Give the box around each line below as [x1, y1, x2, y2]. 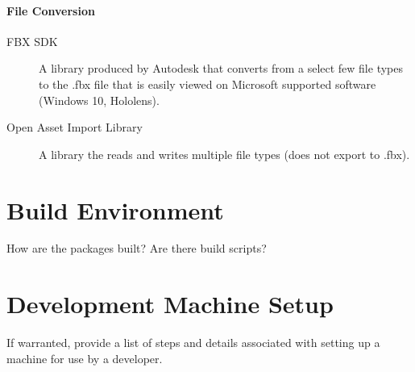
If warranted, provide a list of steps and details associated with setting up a [6, 334, 380, 351]
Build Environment [6, 193, 224, 226]
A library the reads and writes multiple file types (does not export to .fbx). [39, 145, 410, 162]
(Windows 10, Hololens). [39, 91, 160, 108]
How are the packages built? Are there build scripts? [6, 240, 267, 257]
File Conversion [6, 2, 95, 19]
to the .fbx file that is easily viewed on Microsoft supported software [39, 75, 376, 92]
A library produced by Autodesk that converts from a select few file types [39, 60, 403, 77]
